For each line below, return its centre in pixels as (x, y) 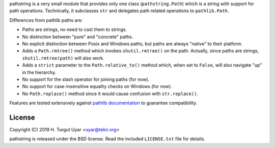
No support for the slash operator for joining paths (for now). (86, 79)
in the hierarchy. (39, 72)
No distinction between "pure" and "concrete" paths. (78, 37)
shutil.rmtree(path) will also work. (63, 58)
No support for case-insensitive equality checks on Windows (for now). (97, 86)
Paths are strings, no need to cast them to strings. (75, 29)
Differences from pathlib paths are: (46, 20)
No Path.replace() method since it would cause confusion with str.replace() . (110, 94)
